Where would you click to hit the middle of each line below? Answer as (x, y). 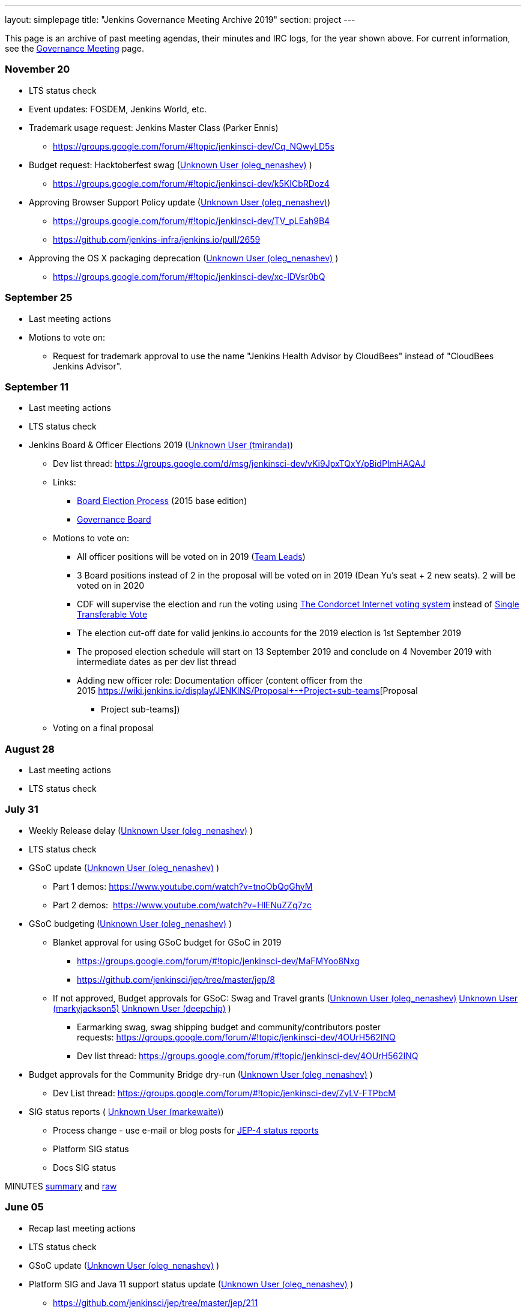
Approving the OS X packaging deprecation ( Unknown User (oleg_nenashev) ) (184, 258)
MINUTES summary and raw (61, 1186)
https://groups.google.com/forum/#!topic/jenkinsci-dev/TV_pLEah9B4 (192, 220)
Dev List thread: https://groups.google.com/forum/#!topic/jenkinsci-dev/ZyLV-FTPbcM (224, 1093)
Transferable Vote (112, 615)
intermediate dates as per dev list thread (157, 662)
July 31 (22, 809)
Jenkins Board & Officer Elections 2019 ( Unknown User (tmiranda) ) (161, 445)
